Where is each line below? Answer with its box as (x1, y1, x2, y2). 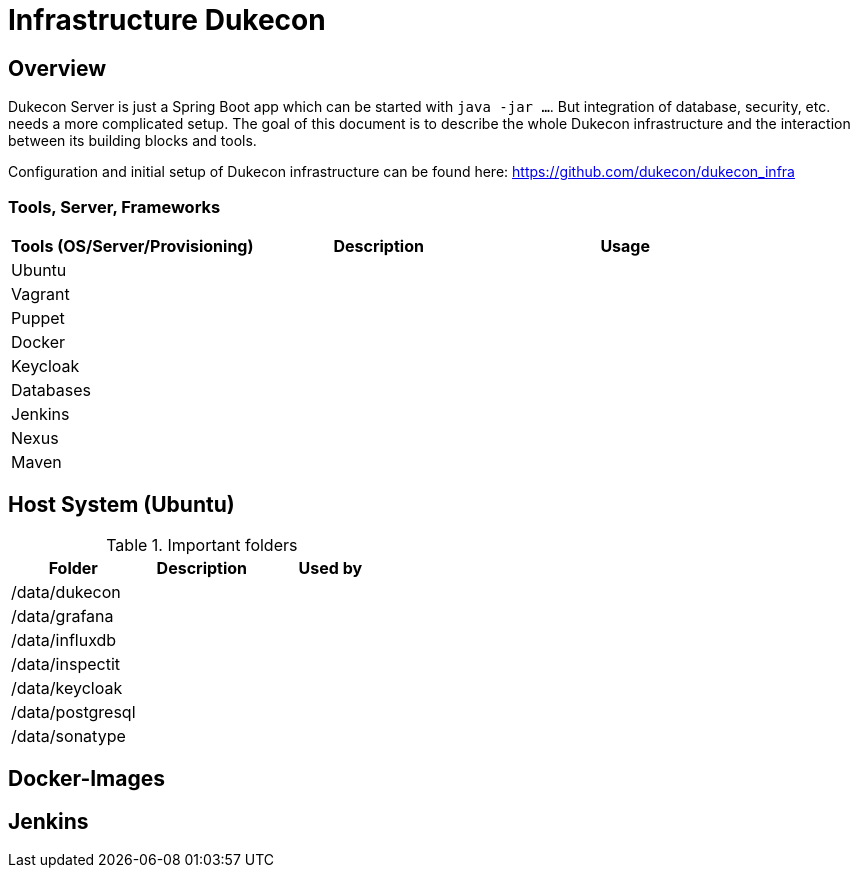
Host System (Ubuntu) (8, 492, 235, 518)
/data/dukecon (11, 581, 121, 602)
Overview (8, 55, 107, 81)
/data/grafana (11, 605, 114, 626)
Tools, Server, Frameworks (8, 196, 221, 217)
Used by (298, 557, 363, 578)
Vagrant (11, 283, 70, 304)
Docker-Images (8, 766, 166, 792)
